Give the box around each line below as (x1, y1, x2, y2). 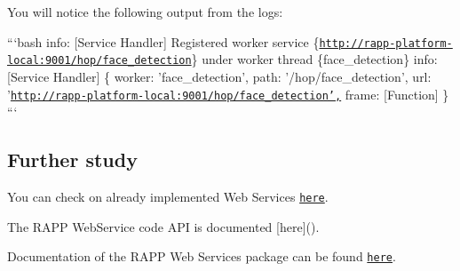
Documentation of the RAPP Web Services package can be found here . (7, 247, 396, 266)
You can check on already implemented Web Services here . (7, 187, 329, 205)
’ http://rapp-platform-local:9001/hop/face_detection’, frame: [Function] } (7, 84, 449, 103)
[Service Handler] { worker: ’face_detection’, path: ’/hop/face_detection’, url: (7, 67, 432, 85)
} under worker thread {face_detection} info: (191, 50, 438, 68)
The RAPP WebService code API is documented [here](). (7, 217, 320, 235)
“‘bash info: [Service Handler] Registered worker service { (7, 32, 320, 51)
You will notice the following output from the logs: (7, 3, 283, 20)
